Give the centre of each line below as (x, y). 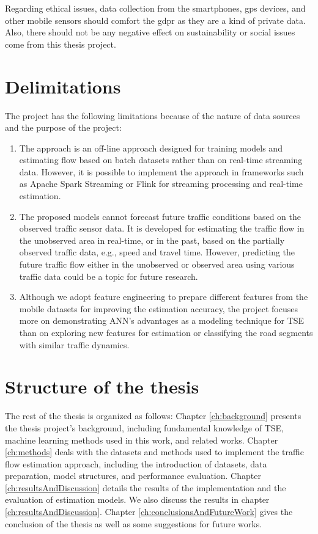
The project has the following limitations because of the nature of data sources (153, 115)
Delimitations (63, 86)
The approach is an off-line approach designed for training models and (151, 148)
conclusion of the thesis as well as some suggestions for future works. (134, 523)
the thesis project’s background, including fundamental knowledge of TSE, (144, 427)
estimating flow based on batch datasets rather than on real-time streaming (161, 160)
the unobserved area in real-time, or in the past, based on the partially (152, 240)
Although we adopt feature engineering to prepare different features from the (164, 297)
